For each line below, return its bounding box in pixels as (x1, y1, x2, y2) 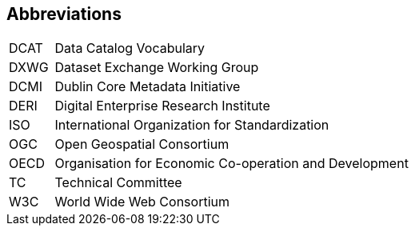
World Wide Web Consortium (54, 194, 229, 210)
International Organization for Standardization (54, 117, 329, 134)
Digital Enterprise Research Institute (54, 98, 270, 114)
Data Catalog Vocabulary (54, 40, 206, 57)
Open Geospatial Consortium (54, 136, 229, 153)
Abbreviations (6, 4, 122, 24)
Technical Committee (54, 174, 182, 191)
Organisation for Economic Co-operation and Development (54, 155, 409, 172)
